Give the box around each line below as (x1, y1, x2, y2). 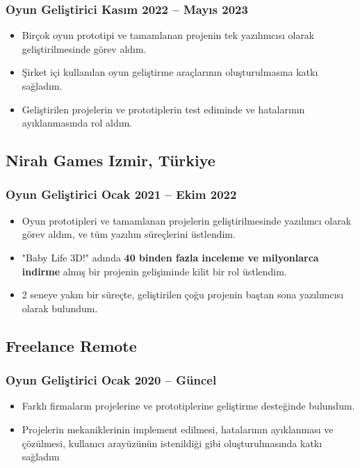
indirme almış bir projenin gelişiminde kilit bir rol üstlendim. (22, 264, 287, 278)
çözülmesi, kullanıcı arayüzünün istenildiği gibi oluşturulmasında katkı (22, 435, 322, 450)
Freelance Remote (6, 334, 137, 356)
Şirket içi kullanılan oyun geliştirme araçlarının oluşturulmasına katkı (22, 65, 318, 79)
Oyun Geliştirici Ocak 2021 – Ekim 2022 (6, 186, 237, 203)
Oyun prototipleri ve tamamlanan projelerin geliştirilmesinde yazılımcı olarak (22, 213, 352, 227)
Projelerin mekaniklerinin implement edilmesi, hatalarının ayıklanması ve (22, 421, 334, 436)
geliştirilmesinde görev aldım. (22, 41, 147, 56)
